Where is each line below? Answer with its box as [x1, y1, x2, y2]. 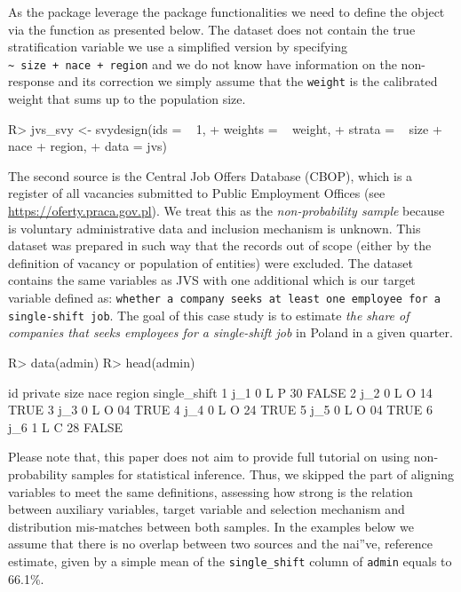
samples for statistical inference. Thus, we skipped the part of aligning [71, 464, 454, 483]
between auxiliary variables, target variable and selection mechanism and [8, 500, 405, 518]
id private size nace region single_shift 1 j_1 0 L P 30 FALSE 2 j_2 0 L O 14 [8, 383, 433, 401]
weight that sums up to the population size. [8, 90, 246, 108]
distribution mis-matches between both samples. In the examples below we [8, 517, 415, 535]
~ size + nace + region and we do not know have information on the [8, 54, 397, 73]
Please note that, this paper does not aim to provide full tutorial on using [8, 447, 410, 466]
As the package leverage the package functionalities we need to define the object [8, 3, 445, 20]
